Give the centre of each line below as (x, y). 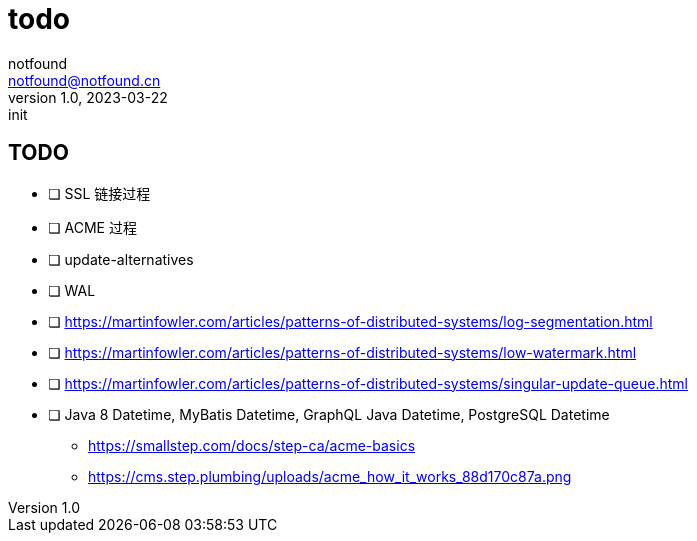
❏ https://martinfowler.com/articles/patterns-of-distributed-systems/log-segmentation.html (350, 321)
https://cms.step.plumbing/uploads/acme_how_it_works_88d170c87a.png (330, 476)
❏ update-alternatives (121, 259)
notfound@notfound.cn (84, 80)
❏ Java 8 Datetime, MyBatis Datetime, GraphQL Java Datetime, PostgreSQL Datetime (329, 414)
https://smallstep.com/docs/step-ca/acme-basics (252, 445)
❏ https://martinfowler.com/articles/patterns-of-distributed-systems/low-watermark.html (342, 352)
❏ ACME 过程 (92, 227)
